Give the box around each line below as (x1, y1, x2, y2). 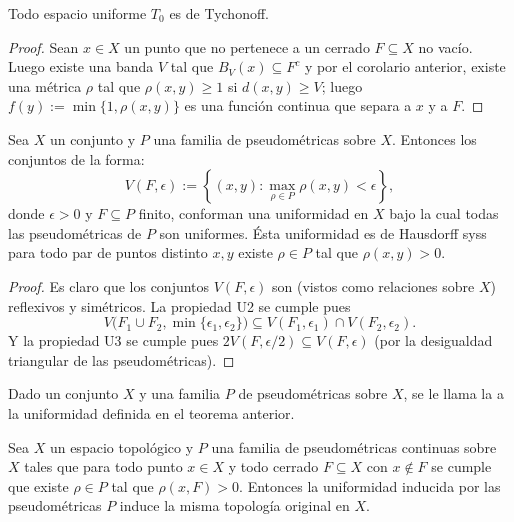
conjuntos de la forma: (8, 148, 145, 169)
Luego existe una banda (8, 56, 154, 77)
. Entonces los (392, 128, 477, 149)
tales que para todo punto (24, 456, 183, 477)
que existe (8, 475, 69, 496)
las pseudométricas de (8, 222, 142, 243)
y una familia (139, 383, 221, 404)
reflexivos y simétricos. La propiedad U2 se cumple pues (8, 295, 351, 316)
